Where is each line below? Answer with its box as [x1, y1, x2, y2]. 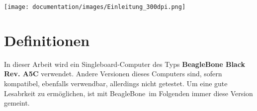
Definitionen [4, 30, 90, 50]
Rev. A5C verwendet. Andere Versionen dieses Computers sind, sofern [4, 68, 222, 79]
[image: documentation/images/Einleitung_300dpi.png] [4, 3, 186, 10]
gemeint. [4, 98, 30, 108]
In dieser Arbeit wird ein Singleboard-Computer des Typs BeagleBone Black [4, 58, 245, 69]
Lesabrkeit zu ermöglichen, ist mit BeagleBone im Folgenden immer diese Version [4, 88, 253, 98]
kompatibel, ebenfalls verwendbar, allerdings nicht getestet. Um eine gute [4, 78, 228, 88]
